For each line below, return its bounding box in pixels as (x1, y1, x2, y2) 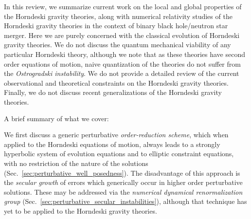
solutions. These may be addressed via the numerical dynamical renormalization (4, 186, 243, 197)
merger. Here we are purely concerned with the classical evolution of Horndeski (4, 30, 240, 40)
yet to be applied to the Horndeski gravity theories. (4, 205, 157, 216)
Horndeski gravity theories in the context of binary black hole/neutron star (4, 20, 228, 31)
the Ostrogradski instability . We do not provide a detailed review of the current (4, 68, 239, 78)
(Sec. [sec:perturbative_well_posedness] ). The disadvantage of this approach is (4, 167, 240, 178)
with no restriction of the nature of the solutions (4, 158, 148, 168)
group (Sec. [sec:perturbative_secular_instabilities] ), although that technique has (4, 196, 247, 206)
